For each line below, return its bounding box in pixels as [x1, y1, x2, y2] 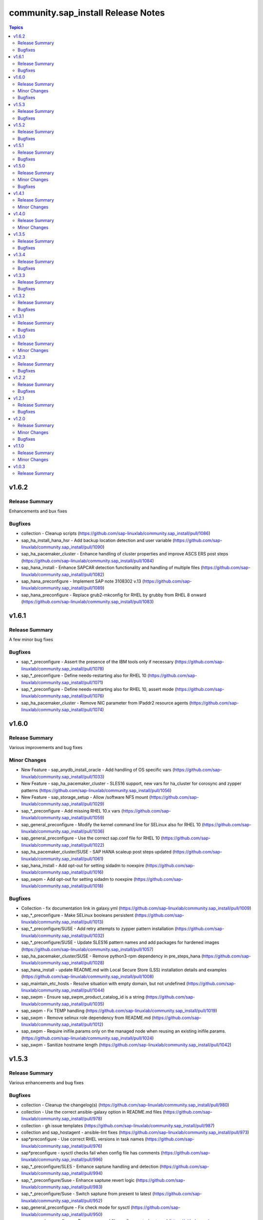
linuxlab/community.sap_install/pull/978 [21, 1116, 101, 1122]
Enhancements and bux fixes [9, 508, 68, 514]
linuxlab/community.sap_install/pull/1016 [21, 869, 102, 875]
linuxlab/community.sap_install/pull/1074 [21, 707, 102, 712]
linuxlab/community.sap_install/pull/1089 [21, 585, 103, 591]
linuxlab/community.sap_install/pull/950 [21, 1211, 101, 1217]
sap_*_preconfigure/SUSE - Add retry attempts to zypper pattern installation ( [21, 926, 177, 932]
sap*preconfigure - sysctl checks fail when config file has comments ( [21, 1150, 163, 1156]
